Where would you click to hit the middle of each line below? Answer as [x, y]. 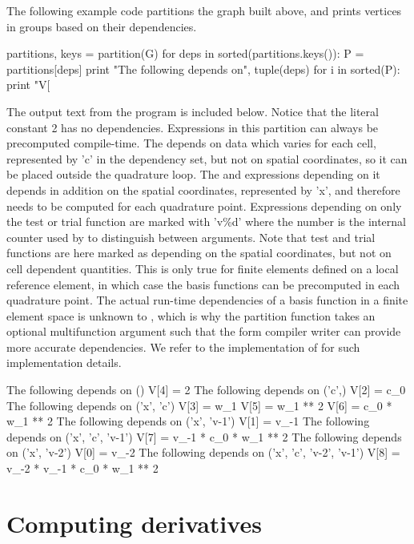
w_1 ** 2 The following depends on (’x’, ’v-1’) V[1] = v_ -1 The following [188, 421]
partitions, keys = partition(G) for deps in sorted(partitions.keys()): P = [185, 53]
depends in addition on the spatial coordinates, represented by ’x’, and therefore [203, 189]
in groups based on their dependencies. [102, 26]
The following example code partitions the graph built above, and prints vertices [204, 10]
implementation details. [64, 363]
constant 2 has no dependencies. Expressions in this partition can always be [193, 127]
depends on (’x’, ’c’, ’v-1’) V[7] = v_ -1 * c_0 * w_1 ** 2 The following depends [204, 436]
